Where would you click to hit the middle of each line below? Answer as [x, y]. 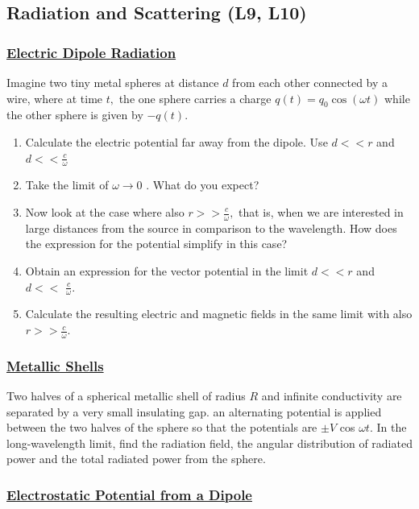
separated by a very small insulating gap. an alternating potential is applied [194, 411]
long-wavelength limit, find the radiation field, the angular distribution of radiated [209, 443]
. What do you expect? [203, 185]
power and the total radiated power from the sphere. [136, 459]
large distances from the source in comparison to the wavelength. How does [211, 228]
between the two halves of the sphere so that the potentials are [162, 427]
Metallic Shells [55, 365]
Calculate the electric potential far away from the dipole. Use [176, 141]
